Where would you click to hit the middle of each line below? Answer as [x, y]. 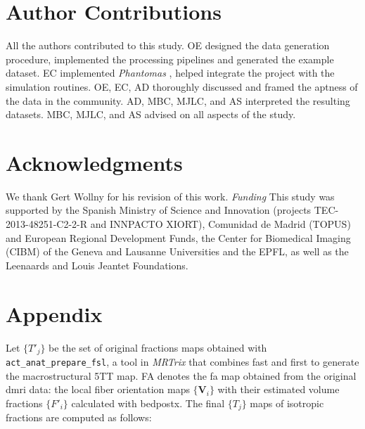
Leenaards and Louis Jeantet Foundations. [97, 265]
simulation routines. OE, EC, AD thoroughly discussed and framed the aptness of [182, 86]
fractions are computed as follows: [79, 417]
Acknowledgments [94, 162]
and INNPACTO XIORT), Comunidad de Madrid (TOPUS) [220, 224]
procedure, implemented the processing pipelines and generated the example [170, 59]
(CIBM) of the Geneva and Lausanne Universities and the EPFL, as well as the [177, 251]
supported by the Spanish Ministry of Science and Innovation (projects [159, 210]
